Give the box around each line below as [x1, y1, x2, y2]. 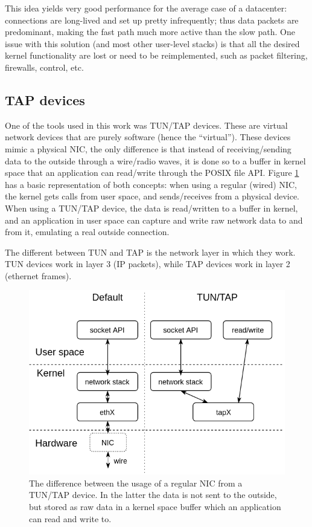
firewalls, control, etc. [5, 60, 84, 73]
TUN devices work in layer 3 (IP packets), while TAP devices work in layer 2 [5, 257, 290, 270]
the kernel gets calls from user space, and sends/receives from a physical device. [5, 190, 300, 202]
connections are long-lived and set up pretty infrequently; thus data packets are [5, 13, 299, 26]
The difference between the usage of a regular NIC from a [29, 476, 243, 489]
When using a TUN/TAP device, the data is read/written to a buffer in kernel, [5, 201, 298, 214]
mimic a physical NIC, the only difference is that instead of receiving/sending [5, 142, 291, 155]
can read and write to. [29, 512, 112, 525]
